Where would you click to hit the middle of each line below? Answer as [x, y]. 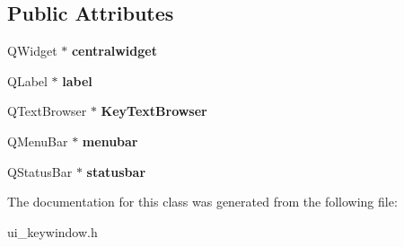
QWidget [32, 51]
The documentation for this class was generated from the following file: [202, 202]
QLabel [27, 80]
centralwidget [114, 51]
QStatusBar [40, 171]
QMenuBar [38, 141]
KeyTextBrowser [154, 111]
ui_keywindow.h [53, 231]
